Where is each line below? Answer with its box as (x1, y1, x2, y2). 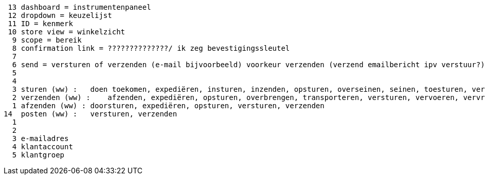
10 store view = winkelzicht (8, 28, 125, 36)
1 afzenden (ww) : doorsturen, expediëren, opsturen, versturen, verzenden (12, 102, 325, 110)
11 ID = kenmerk (8, 19, 73, 28)
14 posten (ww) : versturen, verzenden (4, 110, 177, 118)
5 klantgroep (12, 151, 65, 159)
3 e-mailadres (12, 134, 69, 143)
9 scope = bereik (12, 36, 82, 44)
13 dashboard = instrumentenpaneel (8, 3, 151, 11)
